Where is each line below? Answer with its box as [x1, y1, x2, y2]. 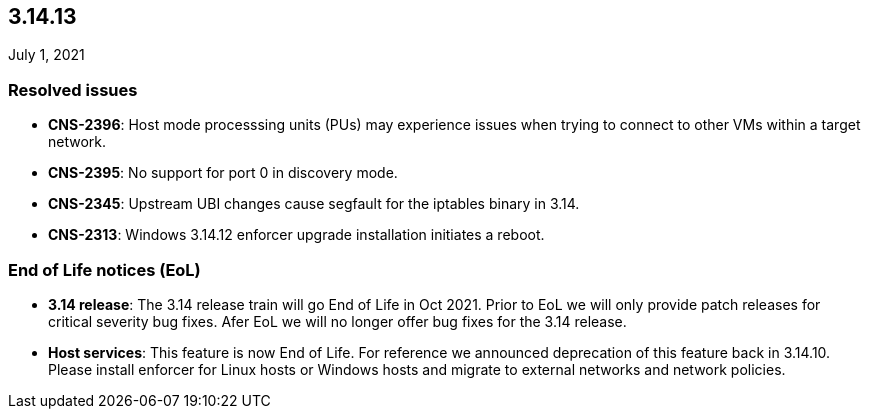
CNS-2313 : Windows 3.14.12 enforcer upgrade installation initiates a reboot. [48, 226, 545, 244]
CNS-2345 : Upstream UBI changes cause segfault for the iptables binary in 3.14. [48, 195, 580, 213]
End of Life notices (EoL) [8, 259, 201, 280]
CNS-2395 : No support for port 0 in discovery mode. [48, 164, 398, 182]
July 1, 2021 [8, 46, 85, 64]
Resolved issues [8, 79, 138, 100]
